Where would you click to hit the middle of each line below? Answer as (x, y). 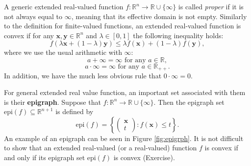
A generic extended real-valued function (64, 6)
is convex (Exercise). (144, 157)
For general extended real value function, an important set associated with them (125, 92)
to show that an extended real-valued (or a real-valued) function (100, 148)
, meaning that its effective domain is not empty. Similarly (159, 16)
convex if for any (29, 35)
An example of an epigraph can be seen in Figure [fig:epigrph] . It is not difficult (124, 138)
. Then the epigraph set (189, 102)
